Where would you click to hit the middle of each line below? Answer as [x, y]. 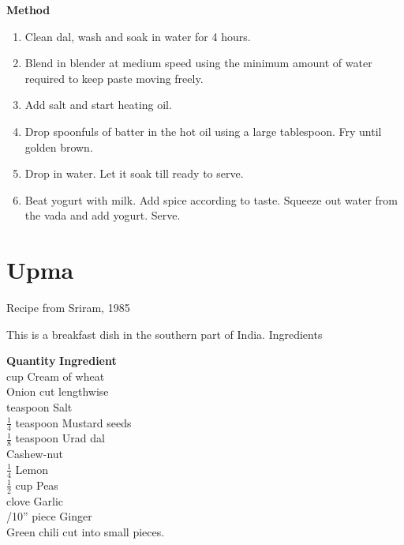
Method [28, 9]
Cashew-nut [35, 454]
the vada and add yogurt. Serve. [103, 215]
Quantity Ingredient [62, 361]
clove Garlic [35, 500]
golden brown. [59, 147]
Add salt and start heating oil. [98, 105]
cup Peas [37, 485]
